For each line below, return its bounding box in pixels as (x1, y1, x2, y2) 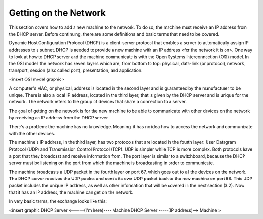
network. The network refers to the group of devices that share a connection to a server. (9, 99, 187, 105)
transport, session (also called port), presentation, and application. (9, 67, 143, 73)
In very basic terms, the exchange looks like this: (9, 198, 107, 204)
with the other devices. (9, 131, 56, 137)
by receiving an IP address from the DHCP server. (9, 115, 109, 120)
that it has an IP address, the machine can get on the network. (9, 189, 134, 195)
